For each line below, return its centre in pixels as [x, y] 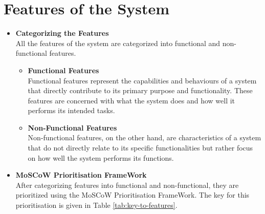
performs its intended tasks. [71, 110]
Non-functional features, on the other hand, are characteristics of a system [145, 137]
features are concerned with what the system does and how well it [131, 100]
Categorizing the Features [62, 33]
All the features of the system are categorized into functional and [118, 43]
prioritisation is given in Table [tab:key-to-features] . [96, 205]
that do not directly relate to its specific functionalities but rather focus [140, 148]
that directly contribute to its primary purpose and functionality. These [140, 90]
